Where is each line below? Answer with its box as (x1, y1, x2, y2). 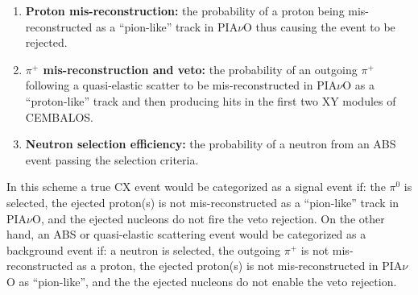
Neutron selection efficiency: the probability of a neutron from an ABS (25, 135, 396, 152)
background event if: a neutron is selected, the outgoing (6, 241, 281, 258)
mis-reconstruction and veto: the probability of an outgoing (43, 60, 358, 77)
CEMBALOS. (25, 108, 94, 125)
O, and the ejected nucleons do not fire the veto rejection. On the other (32, 210, 385, 226)
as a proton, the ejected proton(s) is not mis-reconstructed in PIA (77, 257, 403, 274)
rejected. (25, 34, 68, 51)
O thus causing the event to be (243, 18, 395, 35)
